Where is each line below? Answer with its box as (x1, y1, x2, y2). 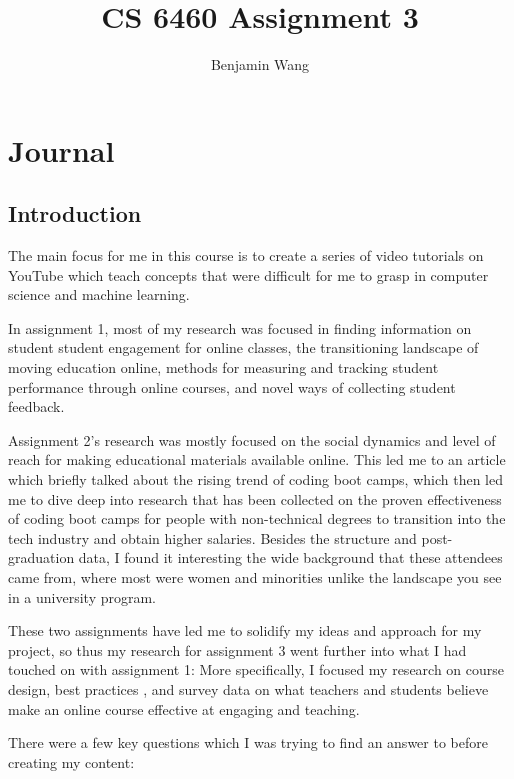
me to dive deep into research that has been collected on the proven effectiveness (8, 488, 502, 509)
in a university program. (8, 586, 156, 607)
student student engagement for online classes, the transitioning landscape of (8, 337, 479, 358)
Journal (8, 129, 115, 170)
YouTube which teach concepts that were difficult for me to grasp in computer (8, 264, 489, 285)
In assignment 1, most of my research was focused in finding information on (8, 317, 472, 338)
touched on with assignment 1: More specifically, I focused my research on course (8, 659, 505, 680)
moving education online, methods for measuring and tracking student (8, 357, 439, 378)
